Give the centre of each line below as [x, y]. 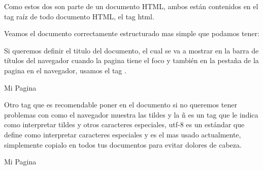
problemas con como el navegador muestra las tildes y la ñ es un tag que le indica [131, 114]
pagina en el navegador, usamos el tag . [65, 70]
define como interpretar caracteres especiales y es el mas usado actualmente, [123, 134]
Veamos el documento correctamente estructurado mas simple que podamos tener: [132, 33]
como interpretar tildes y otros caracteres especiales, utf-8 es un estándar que [124, 124]
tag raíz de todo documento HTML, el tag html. [79, 16]
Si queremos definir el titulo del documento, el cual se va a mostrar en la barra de [131, 50]
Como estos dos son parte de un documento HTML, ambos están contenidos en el [131, 6]
